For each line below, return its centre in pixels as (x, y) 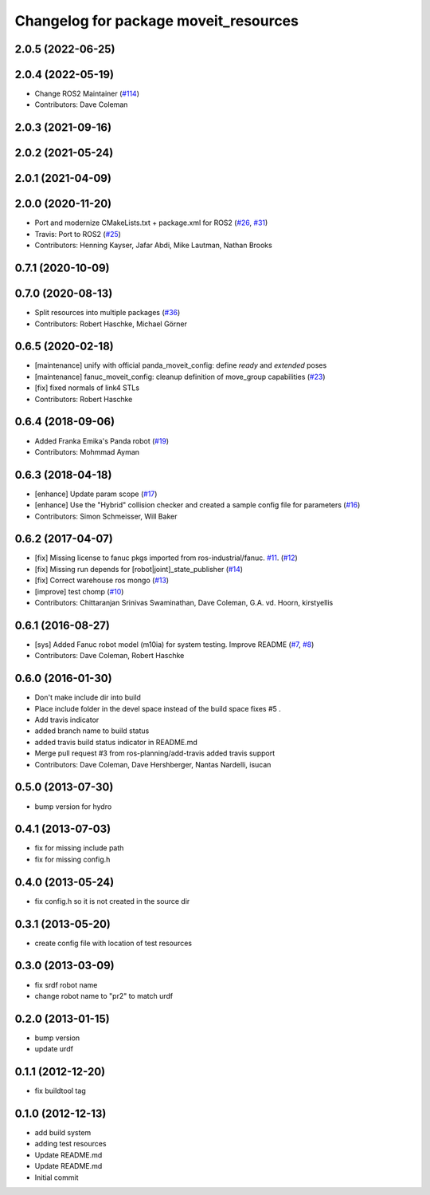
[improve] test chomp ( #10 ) (79, 591)
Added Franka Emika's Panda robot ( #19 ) (102, 441)
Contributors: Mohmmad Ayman (87, 452)
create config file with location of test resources (113, 943)
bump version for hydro (73, 807)
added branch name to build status (92, 731)
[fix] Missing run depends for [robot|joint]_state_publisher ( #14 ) (139, 569)
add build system (63, 1133)
